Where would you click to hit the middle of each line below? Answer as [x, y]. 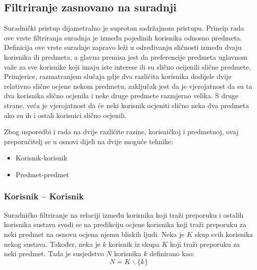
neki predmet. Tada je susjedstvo [54, 253]
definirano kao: [172, 253]
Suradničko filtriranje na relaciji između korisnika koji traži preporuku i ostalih [124, 214]
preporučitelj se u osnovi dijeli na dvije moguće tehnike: [89, 141]
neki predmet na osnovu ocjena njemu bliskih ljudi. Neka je [94, 234]
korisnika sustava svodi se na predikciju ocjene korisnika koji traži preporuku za [125, 224]
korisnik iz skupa [134, 244]
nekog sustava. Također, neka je [52, 244]
